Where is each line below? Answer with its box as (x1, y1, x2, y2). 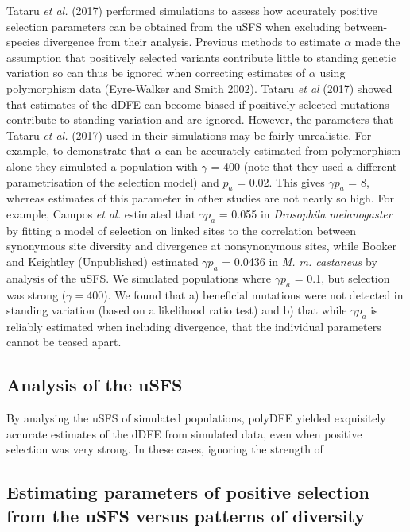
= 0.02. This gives (237, 173, 325, 190)
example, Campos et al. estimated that (6, 205, 196, 222)
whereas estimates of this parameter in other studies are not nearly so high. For (6, 190, 394, 206)
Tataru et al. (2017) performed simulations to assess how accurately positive (6, 2, 377, 18)
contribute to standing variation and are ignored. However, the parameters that (6, 111, 393, 128)
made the (354, 33, 400, 50)
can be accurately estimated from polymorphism (165, 142, 401, 159)
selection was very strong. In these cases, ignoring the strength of (6, 441, 323, 457)
